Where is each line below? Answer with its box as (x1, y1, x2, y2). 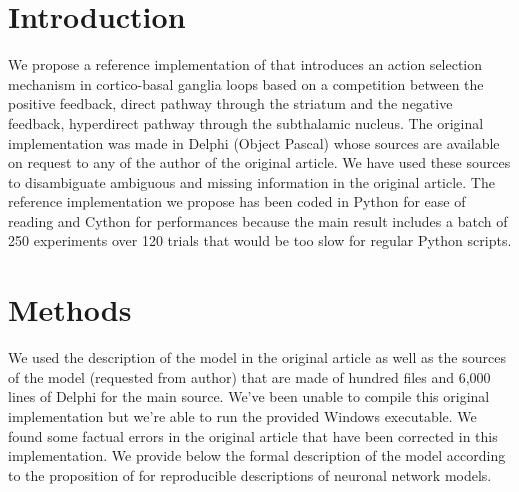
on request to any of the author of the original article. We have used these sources (8, 152, 511, 173)
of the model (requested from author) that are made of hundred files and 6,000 (8, 366, 491, 387)
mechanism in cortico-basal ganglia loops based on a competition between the (8, 73, 484, 94)
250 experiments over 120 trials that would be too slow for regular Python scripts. (8, 230, 512, 251)
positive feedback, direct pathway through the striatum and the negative (8, 93, 453, 114)
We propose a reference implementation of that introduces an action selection (8, 54, 483, 75)
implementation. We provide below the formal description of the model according (8, 445, 506, 466)
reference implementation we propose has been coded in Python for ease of (8, 191, 466, 212)
